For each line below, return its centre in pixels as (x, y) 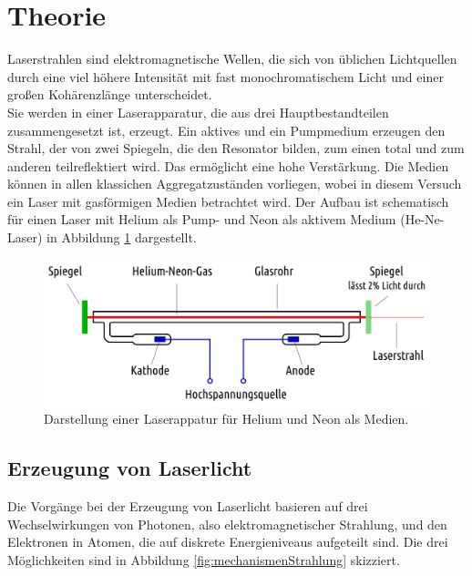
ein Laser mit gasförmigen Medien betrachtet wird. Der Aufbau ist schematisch (228, 201)
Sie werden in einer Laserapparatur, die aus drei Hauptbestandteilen (198, 112)
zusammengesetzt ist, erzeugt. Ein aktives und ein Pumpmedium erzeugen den (226, 130)
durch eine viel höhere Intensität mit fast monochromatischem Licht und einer (226, 76)
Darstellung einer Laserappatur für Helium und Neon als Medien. (226, 419)
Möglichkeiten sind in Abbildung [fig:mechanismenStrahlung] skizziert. (204, 559)
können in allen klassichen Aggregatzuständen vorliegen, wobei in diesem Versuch (235, 184)
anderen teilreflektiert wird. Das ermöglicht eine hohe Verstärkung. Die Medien (228, 165)
